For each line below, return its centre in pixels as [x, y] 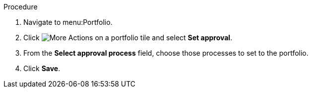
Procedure [21, 7]
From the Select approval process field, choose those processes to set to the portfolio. [166, 53]
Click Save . [42, 68]
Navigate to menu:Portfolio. [68, 22]
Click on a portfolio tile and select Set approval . [128, 38]
